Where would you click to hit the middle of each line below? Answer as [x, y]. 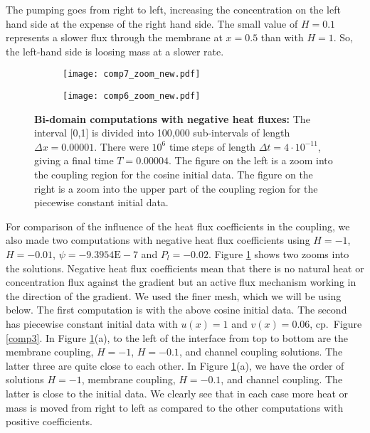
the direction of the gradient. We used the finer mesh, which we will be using [174, 295]
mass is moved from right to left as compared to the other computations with [175, 407]
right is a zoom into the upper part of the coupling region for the [176, 188]
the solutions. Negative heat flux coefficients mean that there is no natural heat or [185, 268]
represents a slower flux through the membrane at [114, 37]
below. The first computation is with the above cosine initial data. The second [176, 310]
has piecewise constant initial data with [92, 324]
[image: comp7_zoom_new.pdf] [132, 74]
